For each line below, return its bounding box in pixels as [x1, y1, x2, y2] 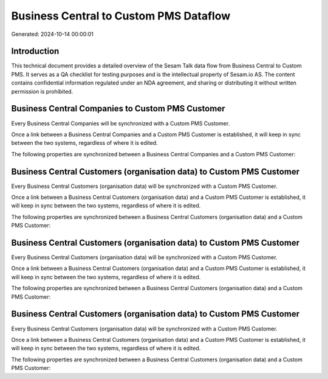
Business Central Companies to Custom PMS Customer [11, 103, 225, 114]
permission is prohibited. [11, 88, 73, 95]
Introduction [11, 46, 60, 57]
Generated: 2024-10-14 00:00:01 [11, 30, 94, 38]
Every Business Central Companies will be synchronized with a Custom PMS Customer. [11, 119, 230, 127]
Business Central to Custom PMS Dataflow [11, 9, 231, 23]
